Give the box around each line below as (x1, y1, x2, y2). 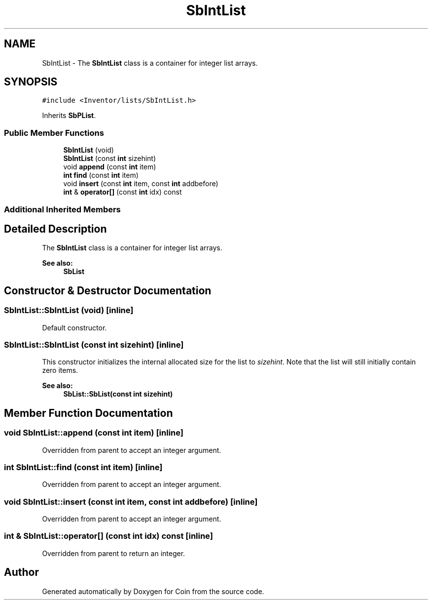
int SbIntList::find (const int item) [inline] (4, 462, 163, 472)
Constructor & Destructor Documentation (4, 284, 212, 297)
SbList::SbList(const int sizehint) (63, 390, 173, 399)
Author (4, 566, 39, 579)
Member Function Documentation (4, 406, 173, 419)
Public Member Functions (4, 127, 104, 138)
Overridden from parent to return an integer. (42, 549, 185, 558)
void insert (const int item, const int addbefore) (63, 179, 218, 188)
